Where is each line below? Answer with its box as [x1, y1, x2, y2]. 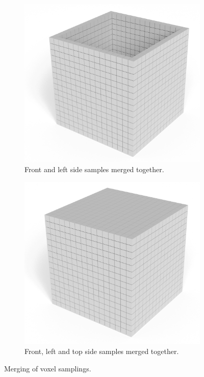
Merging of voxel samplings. [4, 363, 91, 373]
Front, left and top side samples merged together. [24, 345, 179, 356]
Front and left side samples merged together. [24, 164, 164, 175]
